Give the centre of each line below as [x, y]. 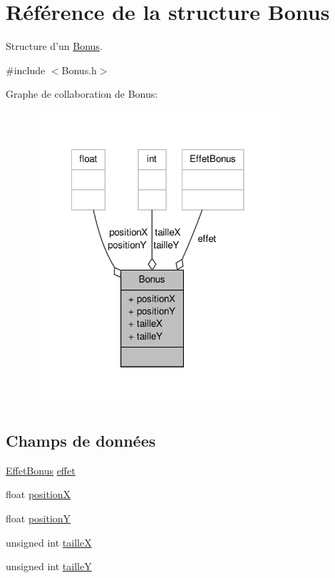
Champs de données [81, 441]
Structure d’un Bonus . [54, 46]
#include [26, 70]
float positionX [38, 494]
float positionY [38, 518]
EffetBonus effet [41, 470]
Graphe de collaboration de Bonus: [82, 94]
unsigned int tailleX [49, 542]
